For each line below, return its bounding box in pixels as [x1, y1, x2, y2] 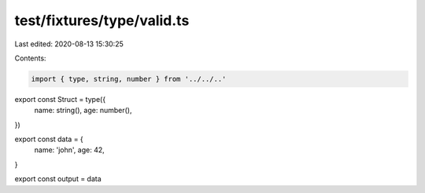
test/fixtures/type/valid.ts [14, 12, 190, 29]
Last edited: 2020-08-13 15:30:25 [14, 39, 124, 49]
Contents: [14, 53, 46, 63]
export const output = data [14, 174, 102, 184]
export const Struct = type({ [14, 94, 106, 104]
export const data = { [14, 134, 84, 144]
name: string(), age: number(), [34, 106, 132, 115]
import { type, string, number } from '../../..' [31, 75, 227, 83]
